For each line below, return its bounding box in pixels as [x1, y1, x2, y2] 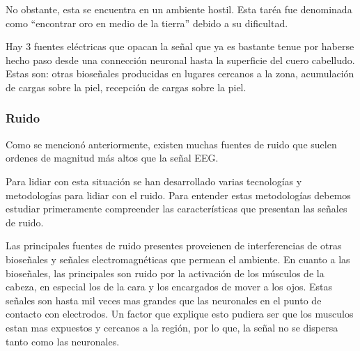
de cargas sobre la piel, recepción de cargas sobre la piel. [6, 79, 246, 94]
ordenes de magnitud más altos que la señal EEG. [6, 150, 219, 165]
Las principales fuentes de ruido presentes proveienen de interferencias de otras [6, 238, 342, 253]
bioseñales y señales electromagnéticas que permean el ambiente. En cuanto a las [6, 251, 350, 266]
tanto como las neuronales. [6, 334, 120, 348]
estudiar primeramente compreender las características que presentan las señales [6, 201, 347, 216]
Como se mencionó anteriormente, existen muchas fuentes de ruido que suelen [6, 136, 337, 151]
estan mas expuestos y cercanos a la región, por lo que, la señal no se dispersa [6, 320, 338, 334]
